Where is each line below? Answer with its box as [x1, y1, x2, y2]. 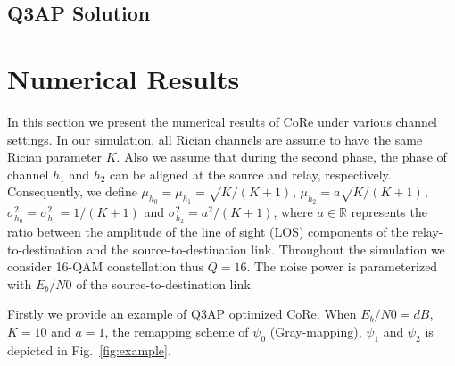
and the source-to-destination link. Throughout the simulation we [87, 239, 445, 258]
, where [273, 203, 313, 221]
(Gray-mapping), [269, 322, 362, 341]
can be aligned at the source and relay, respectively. [110, 164, 392, 183]
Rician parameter [7, 147, 103, 166]
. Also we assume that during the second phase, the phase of [116, 147, 447, 166]
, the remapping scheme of [104, 322, 249, 341]
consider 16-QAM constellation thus [7, 257, 203, 276]
